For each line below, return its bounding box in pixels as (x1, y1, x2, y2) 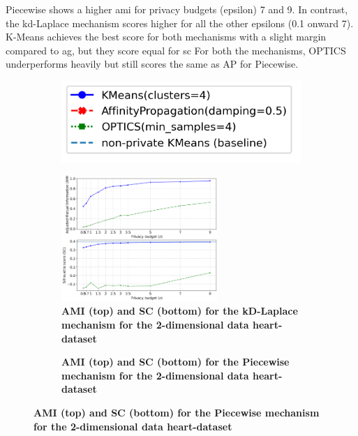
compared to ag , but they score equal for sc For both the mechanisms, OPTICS (6, 43, 346, 57)
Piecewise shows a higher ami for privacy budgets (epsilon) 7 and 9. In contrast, (6, 2, 348, 16)
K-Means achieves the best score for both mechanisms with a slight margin (6, 29, 327, 44)
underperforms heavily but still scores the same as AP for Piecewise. (6, 57, 299, 71)
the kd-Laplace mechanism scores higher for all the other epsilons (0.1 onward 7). (6, 15, 354, 30)
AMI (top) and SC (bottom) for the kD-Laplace (61, 303, 298, 318)
